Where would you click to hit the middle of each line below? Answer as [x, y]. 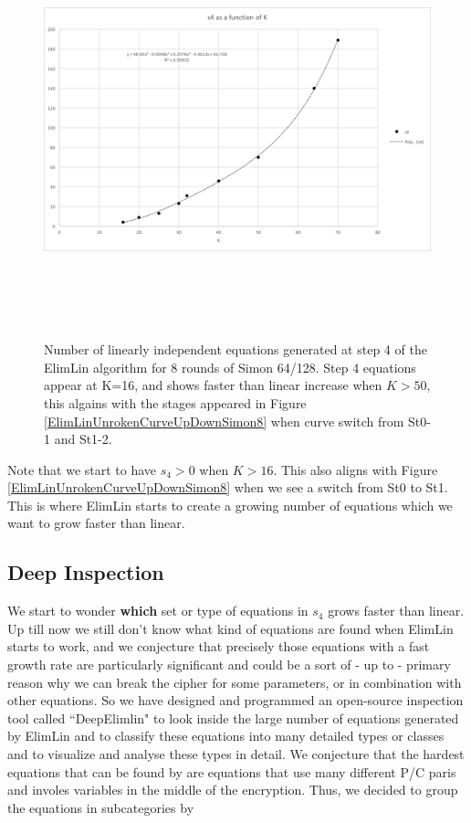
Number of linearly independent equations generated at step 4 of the [235, 349]
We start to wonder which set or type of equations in [158, 611]
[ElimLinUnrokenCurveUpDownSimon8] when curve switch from [224, 421]
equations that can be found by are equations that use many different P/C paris [232, 771]
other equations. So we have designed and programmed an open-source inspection [235, 700]
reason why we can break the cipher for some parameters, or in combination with [235, 682]
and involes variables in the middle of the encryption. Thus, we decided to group [233, 790]
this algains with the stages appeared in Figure [175, 402]
